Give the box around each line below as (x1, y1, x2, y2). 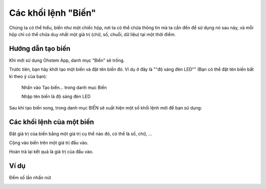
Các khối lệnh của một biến (9, 117, 94, 126)
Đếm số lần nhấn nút (9, 175, 51, 181)
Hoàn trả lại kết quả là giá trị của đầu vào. (9, 149, 94, 155)
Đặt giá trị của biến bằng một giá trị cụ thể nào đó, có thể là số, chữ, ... (9, 131, 152, 137)
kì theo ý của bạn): (9, 73, 47, 79)
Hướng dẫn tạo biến (9, 44, 71, 53)
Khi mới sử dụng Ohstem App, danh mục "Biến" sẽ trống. (9, 57, 125, 63)
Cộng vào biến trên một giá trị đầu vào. (9, 140, 89, 146)
